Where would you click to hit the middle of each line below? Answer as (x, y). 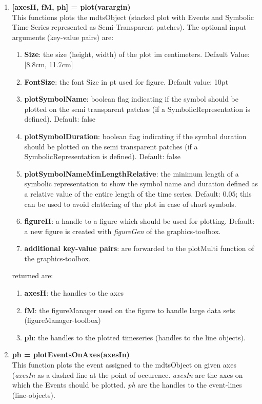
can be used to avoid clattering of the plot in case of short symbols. (130, 204)
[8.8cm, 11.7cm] (49, 64)
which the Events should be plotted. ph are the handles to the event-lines (127, 385)
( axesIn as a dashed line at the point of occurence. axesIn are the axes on (127, 374)
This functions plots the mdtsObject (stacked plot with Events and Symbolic (133, 17)
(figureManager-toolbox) (63, 320)
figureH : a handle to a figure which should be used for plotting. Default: (139, 221)
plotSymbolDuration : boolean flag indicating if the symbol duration (135, 136)
